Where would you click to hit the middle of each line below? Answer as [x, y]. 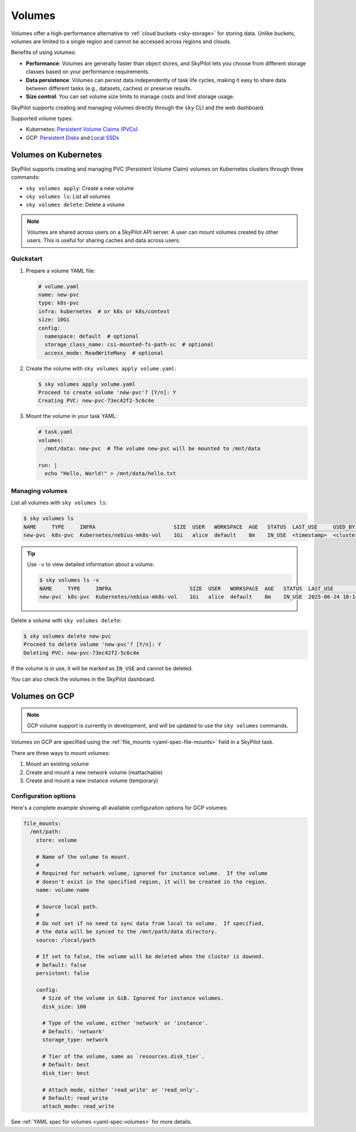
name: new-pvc [59, 295]
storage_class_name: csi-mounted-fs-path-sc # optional [129, 345]
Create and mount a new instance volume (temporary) [92, 780]
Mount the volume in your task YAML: [72, 416]
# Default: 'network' [74, 1031]
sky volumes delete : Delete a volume [75, 205]
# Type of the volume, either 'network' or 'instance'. [125, 1023]
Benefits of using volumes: [44, 52]
